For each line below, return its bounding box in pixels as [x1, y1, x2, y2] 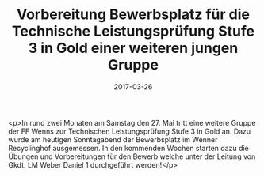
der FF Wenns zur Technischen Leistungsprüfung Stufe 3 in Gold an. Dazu [8, 126, 251, 136]
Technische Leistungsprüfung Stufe [11, 22, 255, 40]
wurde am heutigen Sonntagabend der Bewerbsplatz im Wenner [8, 134, 218, 144]
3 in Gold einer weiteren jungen [28, 40, 239, 57]
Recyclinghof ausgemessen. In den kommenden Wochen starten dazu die [8, 143, 250, 153]
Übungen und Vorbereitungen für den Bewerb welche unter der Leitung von [8, 152, 256, 161]
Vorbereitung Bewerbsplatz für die [17, 6, 250, 24]
